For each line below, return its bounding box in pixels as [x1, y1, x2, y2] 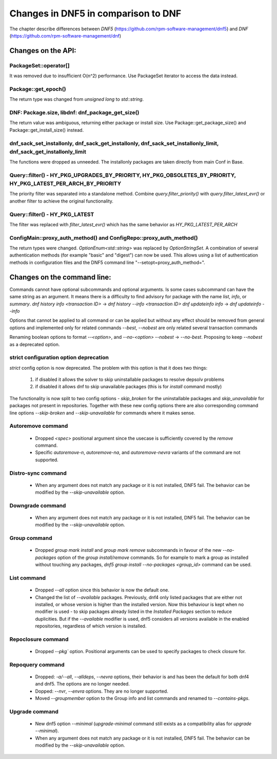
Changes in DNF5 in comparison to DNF [9, 8, 182, 19]
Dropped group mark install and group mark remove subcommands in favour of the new [35, 547, 222, 553]
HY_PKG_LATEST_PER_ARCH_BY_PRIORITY [9, 180, 122, 187]
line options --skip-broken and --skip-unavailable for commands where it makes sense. [9, 409, 195, 416]
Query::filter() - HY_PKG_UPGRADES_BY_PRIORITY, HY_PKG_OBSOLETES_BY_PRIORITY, [9, 171, 236, 178]
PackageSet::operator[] [9, 62, 70, 69]
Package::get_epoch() [9, 85, 66, 93]
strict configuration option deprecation [9, 354, 109, 361]
